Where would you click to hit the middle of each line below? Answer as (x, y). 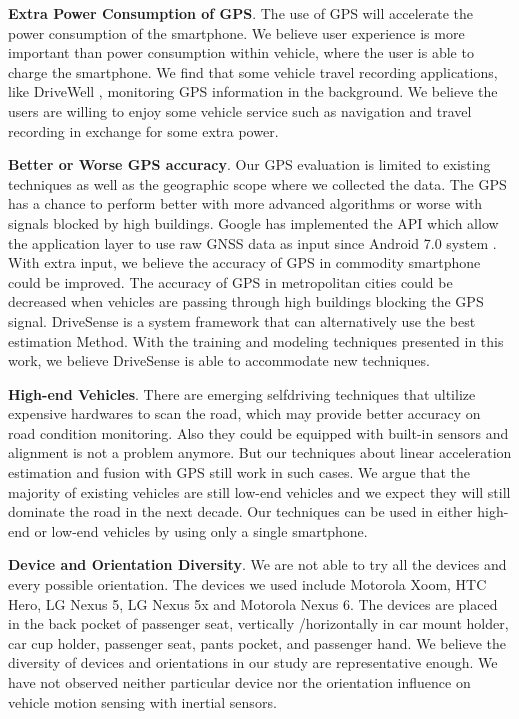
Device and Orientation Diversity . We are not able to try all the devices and (257, 564)
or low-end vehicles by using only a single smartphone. (201, 530)
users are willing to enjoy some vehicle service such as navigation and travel (240, 110)
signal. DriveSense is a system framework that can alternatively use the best (242, 320)
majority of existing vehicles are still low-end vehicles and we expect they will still (259, 491)
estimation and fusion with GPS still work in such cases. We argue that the (239, 472)
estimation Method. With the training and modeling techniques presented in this (256, 340)
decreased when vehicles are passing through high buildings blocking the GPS (246, 301)
